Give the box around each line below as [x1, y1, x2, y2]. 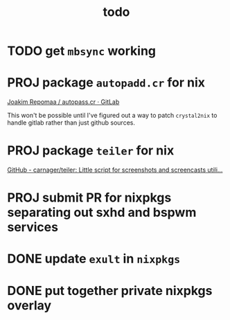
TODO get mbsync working [7, 43, 157, 59]
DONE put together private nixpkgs [7, 283, 213, 299]
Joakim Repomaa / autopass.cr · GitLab [7, 98, 120, 106]
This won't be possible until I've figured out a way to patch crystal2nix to [7, 112, 218, 120]
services [7, 220, 59, 235]
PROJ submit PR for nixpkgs [7, 190, 172, 206]
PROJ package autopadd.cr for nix [7, 75, 206, 91]
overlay [7, 297, 52, 313]
